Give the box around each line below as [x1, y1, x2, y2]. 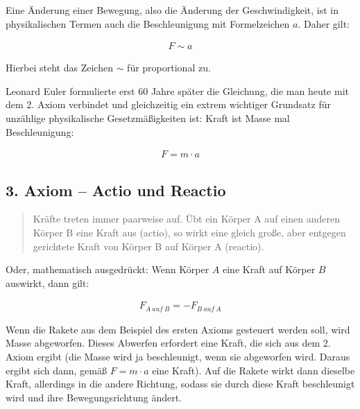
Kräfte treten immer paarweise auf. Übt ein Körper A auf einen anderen [33, 211, 340, 226]
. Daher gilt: [298, 16, 350, 31]
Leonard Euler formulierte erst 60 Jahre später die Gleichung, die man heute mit [6, 83, 349, 98]
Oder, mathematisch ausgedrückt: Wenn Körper [6, 262, 209, 277]
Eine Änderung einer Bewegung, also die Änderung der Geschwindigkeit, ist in [6, 3, 339, 17]
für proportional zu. [127, 60, 211, 75]
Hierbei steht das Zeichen [6, 60, 113, 75]
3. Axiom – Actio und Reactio [6, 179, 226, 200]
